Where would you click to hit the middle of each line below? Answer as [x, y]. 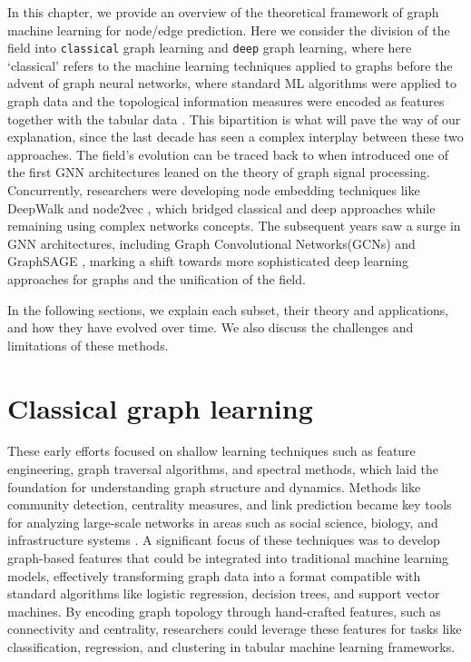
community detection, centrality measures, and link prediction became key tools [230, 504]
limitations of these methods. [88, 345]
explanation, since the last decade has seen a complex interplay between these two [235, 137]
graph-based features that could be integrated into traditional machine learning [228, 558]
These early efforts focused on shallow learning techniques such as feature [211, 451]
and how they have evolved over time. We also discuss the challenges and [211, 327]
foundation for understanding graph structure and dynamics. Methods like [214, 486]
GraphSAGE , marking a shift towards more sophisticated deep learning [208, 261]
